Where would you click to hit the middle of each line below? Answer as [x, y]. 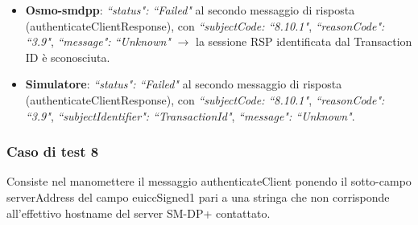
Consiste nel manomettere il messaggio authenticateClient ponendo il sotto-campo [209, 181]
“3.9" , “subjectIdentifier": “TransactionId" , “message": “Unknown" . [190, 115]
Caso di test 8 [53, 151]
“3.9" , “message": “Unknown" [98, 41]
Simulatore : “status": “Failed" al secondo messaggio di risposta [184, 84]
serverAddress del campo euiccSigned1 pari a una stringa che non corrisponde [198, 196]
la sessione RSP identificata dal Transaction [304, 41]
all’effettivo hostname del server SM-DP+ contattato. [139, 213]
